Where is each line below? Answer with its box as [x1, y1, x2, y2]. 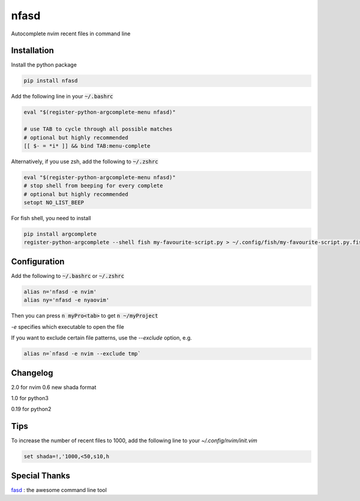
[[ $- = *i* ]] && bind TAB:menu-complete [23, 142, 151, 149]
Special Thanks [11, 470, 70, 481]
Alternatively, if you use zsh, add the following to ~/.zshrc [11, 158, 158, 165]
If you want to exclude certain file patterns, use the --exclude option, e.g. [11, 334, 192, 341]
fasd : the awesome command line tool [11, 486, 107, 493]
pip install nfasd [23, 77, 78, 84]
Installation [11, 46, 54, 56]
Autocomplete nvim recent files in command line [11, 30, 131, 37]
